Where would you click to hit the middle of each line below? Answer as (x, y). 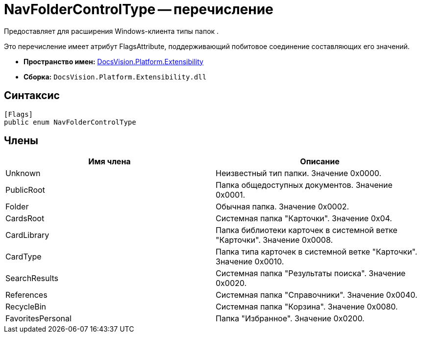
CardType (24, 257)
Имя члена (110, 162)
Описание (320, 162)
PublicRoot (25, 190)
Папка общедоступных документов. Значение (304, 185)
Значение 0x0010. (250, 262)
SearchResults (32, 278)
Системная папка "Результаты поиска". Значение (311, 273)
